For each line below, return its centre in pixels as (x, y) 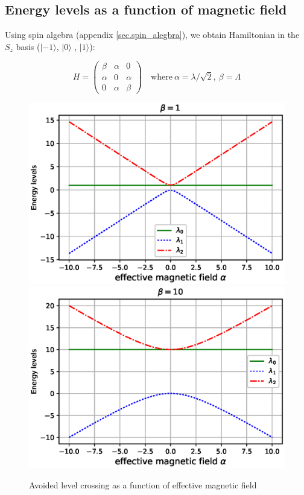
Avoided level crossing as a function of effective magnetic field (143, 484)
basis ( (28, 46)
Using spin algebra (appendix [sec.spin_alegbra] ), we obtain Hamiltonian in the (152, 35)
